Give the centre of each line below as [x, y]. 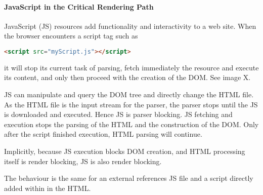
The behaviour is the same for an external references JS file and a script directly [129, 178]
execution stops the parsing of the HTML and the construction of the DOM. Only [131, 124]
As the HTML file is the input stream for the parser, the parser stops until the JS [131, 104]
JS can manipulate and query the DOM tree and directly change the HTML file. [129, 94]
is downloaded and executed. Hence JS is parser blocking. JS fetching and [118, 114]
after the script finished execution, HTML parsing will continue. [103, 134]
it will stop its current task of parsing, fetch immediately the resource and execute [131, 67]
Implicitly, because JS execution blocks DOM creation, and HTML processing [125, 151]
